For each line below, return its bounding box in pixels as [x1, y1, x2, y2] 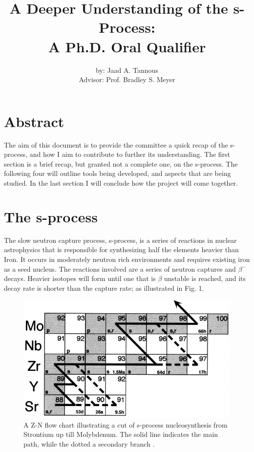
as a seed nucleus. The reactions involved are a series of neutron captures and [4, 263, 236, 274]
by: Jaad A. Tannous [96, 65, 158, 75]
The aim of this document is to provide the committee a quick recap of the [4, 139, 228, 150]
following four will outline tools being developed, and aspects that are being [4, 168, 231, 178]
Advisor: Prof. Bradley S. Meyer [79, 74, 175, 85]
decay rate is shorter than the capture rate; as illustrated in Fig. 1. [4, 282, 204, 293]
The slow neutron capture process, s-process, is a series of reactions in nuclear [4, 235, 237, 245]
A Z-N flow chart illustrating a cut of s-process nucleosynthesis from [23, 419, 228, 430]
